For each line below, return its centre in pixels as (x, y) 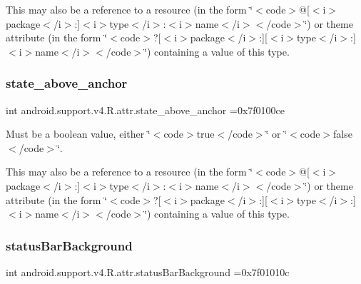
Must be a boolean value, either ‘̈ (78, 134)
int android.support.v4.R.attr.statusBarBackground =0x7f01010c (148, 272)
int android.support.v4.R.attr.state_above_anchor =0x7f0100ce (146, 110)
